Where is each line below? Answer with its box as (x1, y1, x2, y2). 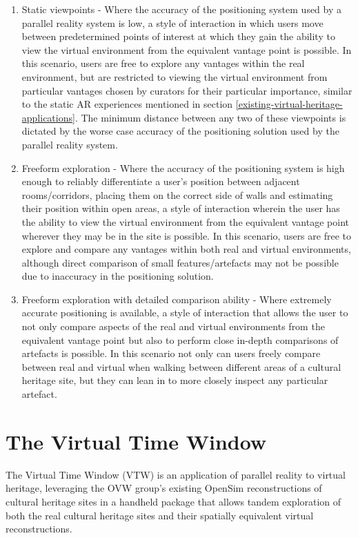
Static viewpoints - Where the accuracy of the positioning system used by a (21, 2, 342, 16)
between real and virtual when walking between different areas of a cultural (21, 359, 341, 374)
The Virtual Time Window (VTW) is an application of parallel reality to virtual (6, 467, 346, 481)
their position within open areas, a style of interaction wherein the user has (21, 201, 340, 215)
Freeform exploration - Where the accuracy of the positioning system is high (21, 160, 345, 175)
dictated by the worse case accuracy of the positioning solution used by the (21, 124, 339, 138)
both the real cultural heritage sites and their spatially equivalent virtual (6, 508, 314, 522)
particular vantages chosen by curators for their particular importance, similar (21, 83, 352, 97)
